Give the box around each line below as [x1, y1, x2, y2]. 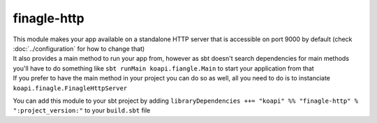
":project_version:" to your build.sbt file [13, 106, 151, 115]
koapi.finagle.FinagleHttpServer [13, 84, 128, 92]
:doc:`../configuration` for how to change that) [13, 44, 145, 52]
